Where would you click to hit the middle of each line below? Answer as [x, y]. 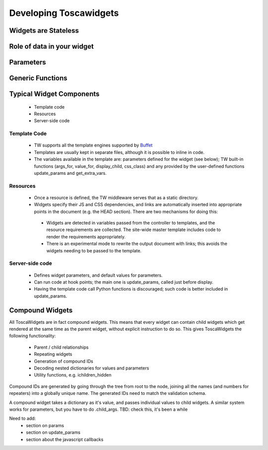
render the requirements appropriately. [86, 236]
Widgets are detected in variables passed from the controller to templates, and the [131, 223]
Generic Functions [38, 78]
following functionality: [33, 336]
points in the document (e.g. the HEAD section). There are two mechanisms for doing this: [126, 212]
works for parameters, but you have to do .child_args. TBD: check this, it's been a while [99, 409]
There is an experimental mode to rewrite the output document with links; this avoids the [137, 244]
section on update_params [53, 433]
